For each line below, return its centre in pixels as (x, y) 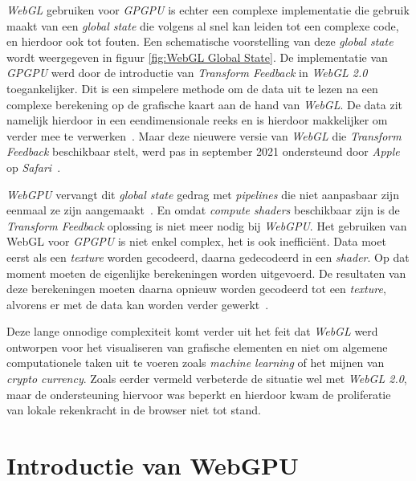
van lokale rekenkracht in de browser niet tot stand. (134, 410)
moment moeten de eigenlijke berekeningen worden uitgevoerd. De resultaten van (206, 273)
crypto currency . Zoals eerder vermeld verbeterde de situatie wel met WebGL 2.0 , (207, 379)
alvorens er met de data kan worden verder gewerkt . (138, 304)
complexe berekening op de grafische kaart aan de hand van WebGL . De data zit (205, 104)
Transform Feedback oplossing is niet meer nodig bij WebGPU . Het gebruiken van (207, 225)
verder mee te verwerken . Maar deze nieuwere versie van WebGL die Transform (204, 135)
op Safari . (34, 167)
